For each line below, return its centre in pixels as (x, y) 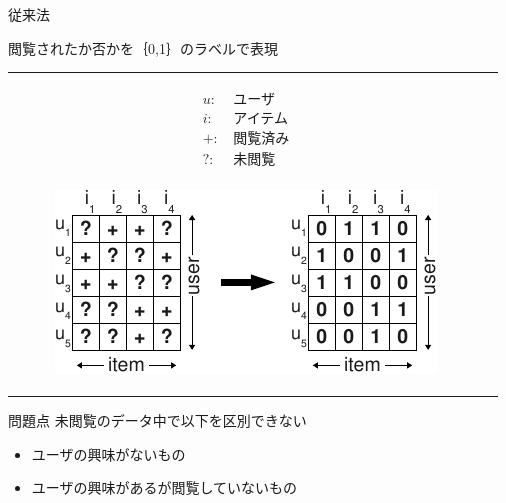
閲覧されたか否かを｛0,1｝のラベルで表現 (143, 47)
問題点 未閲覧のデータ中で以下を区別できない (157, 420)
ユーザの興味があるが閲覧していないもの (164, 487)
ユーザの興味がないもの (108, 453)
